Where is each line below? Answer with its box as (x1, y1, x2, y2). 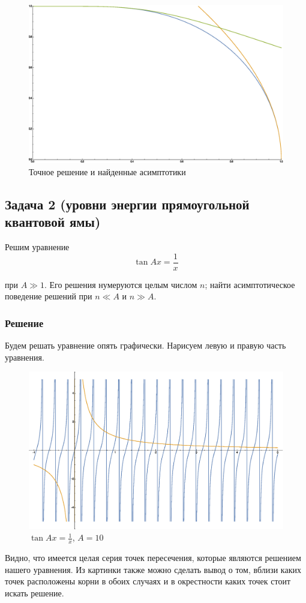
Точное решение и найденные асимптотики (29, 165, 186, 178)
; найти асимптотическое (205, 278, 295, 290)
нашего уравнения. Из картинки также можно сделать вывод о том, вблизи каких (5, 563, 301, 575)
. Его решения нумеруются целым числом (44, 278, 197, 290)
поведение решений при (5, 290, 92, 302)
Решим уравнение (5, 240, 70, 253)
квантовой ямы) (5, 212, 101, 231)
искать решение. (5, 586, 64, 599)
